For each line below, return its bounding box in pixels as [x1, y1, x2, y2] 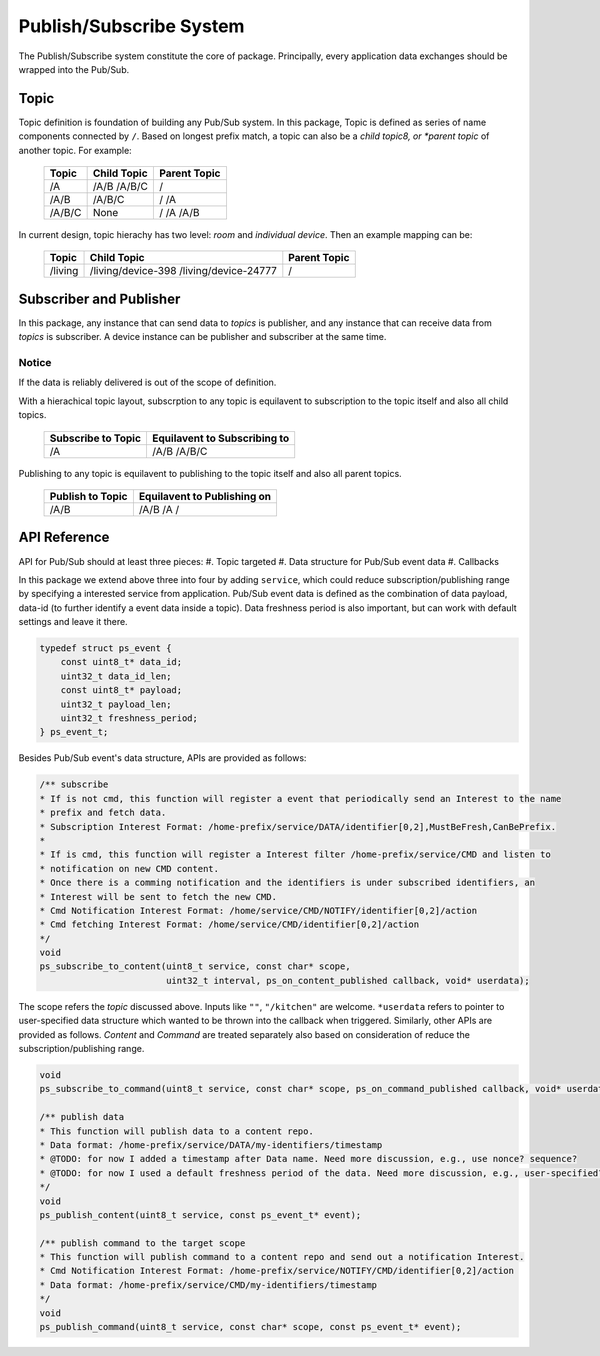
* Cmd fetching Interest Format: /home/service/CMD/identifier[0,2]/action [39, 919, 420, 930]
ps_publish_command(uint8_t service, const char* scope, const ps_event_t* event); [39, 1321, 462, 1333]
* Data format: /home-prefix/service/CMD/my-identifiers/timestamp [39, 1279, 378, 1290]
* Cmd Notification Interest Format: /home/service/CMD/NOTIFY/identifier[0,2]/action [39, 905, 478, 916]
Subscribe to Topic [49, 431, 142, 445]
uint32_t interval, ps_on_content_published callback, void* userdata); [165, 975, 530, 986]
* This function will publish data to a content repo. [39, 1125, 314, 1137]
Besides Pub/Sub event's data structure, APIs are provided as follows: [18, 752, 307, 764]
